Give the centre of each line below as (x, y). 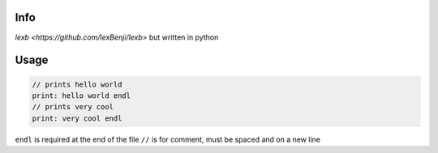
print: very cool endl (77, 118)
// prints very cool (73, 107)
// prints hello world (77, 84)
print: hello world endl (82, 96)
